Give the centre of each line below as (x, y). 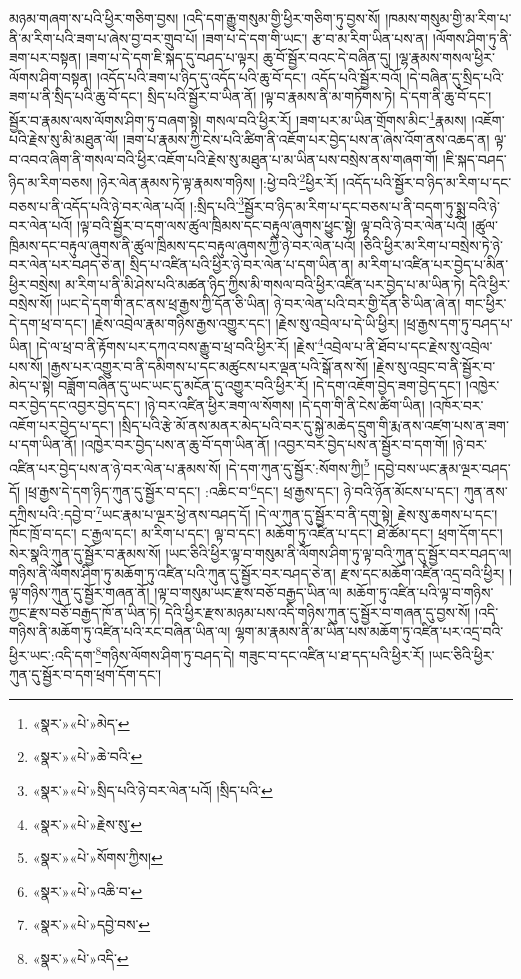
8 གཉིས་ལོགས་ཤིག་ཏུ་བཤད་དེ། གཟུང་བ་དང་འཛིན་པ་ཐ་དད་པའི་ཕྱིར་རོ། (260, 653)
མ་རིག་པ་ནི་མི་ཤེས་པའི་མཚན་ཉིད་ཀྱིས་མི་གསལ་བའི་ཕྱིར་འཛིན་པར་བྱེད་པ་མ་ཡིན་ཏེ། (265, 283)
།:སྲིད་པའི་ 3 (217, 204)
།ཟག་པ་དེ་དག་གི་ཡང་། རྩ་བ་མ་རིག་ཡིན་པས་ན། (315, 37)
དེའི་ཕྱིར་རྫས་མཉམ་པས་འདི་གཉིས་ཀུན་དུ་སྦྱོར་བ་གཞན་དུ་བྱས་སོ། (317, 611)
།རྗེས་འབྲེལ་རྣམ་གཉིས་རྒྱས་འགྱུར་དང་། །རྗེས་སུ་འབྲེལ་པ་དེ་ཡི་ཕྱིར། (245, 322)
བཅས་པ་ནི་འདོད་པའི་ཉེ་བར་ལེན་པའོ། (97, 205)
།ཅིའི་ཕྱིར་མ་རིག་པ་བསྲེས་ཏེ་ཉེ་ (432, 244)
